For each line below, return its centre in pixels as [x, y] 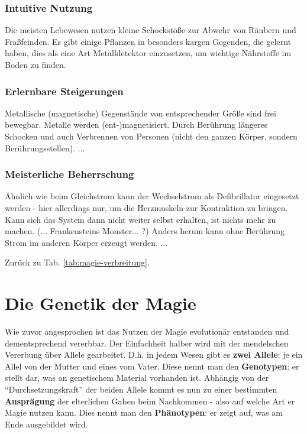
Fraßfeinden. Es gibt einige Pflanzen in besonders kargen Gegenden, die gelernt [148, 41]
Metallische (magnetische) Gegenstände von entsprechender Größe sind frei [140, 113]
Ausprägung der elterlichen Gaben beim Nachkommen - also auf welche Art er [150, 401]
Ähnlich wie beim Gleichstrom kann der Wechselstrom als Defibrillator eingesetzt [152, 196]
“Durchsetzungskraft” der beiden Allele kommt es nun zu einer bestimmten [141, 389]
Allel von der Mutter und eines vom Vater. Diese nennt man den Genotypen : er [152, 366]
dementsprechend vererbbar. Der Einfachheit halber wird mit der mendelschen [147, 343]
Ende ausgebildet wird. [46, 424]
